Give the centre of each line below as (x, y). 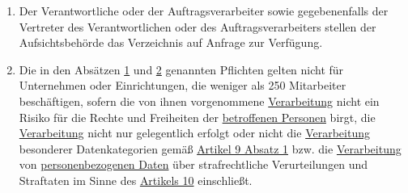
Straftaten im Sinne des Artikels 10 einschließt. (136, 180)
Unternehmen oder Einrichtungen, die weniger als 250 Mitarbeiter (183, 85)
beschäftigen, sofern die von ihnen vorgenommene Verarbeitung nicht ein (199, 101)
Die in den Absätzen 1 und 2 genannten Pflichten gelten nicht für (181, 69)
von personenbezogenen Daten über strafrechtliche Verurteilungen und (193, 164)
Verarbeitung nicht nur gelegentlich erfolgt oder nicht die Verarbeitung (194, 133)
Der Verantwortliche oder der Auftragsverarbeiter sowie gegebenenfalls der (204, 10)
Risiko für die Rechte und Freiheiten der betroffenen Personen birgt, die (197, 117)
